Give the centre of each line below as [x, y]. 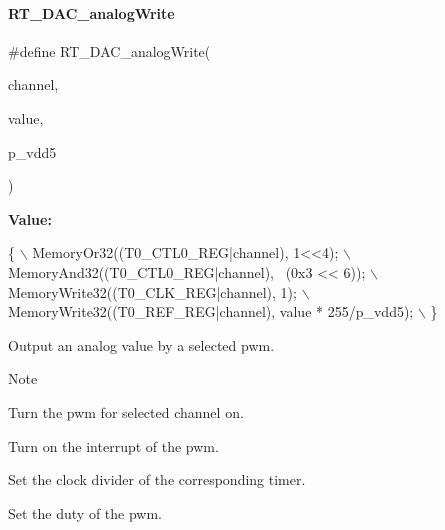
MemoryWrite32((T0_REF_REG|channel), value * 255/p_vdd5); [211, 311]
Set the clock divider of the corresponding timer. [157, 479]
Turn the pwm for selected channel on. [126, 411]
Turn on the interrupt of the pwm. [113, 445]
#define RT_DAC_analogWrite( [109, 50]
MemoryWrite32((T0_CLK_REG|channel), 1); [152, 291]
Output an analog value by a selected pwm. [141, 344]
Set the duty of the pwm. [85, 512]
